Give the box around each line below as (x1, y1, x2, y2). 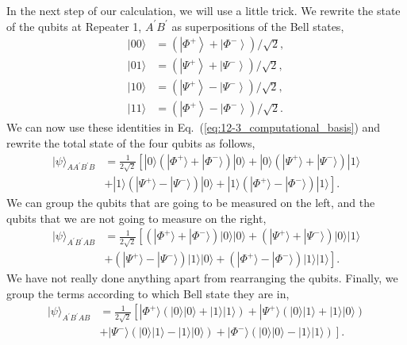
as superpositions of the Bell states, (171, 17, 344, 34)
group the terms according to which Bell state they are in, (6, 285, 290, 301)
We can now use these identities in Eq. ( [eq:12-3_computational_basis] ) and (6, 119, 381, 136)
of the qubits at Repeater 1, (6, 17, 142, 34)
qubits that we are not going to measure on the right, (6, 209, 267, 226)
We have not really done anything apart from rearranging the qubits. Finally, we (6, 270, 398, 286)
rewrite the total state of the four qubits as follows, (6, 134, 255, 151)
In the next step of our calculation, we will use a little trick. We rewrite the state (6, 2, 401, 18)
